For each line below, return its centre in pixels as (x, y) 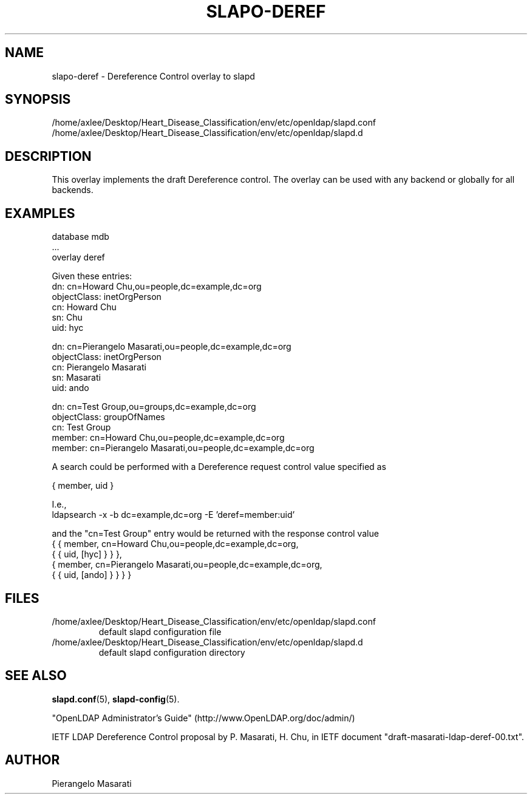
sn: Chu (67, 318)
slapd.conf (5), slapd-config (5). (116, 699)
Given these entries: (92, 276)
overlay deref (78, 257)
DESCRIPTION (48, 156)
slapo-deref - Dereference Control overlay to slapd (153, 76)
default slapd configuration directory (172, 652)
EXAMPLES (40, 213)
